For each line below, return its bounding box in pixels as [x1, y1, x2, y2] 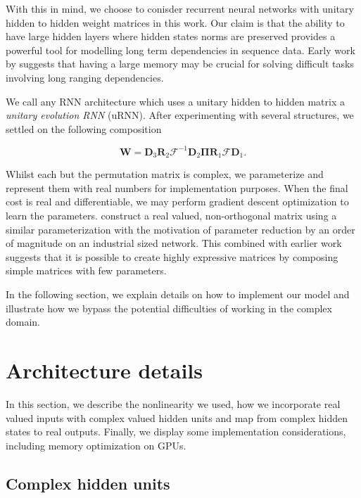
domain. [6, 314, 41, 329]
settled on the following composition [6, 121, 162, 136]
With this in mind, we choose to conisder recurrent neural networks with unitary [6, 1, 354, 15]
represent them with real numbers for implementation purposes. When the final [6, 180, 348, 195]
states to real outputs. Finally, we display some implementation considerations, [6, 424, 346, 439]
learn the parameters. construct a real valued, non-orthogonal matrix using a [6, 208, 337, 223]
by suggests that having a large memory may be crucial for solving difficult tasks [6, 56, 354, 71]
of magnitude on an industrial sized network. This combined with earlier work [6, 236, 342, 250]
